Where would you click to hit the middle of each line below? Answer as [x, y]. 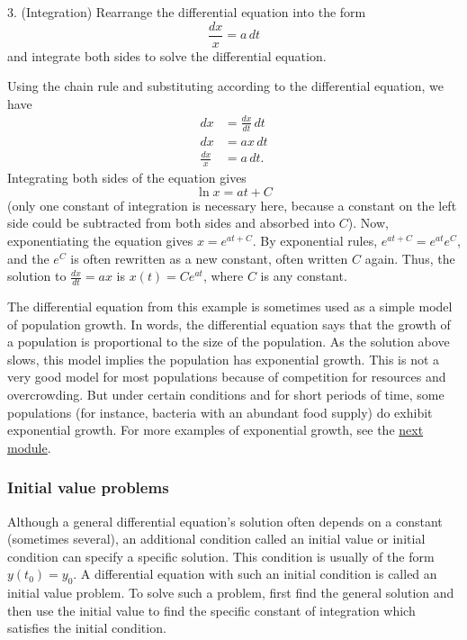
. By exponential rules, [315, 240]
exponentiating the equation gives [100, 240]
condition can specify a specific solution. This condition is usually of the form [221, 556]
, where [223, 276]
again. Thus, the [410, 258]
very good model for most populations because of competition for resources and [227, 377]
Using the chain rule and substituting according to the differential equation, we [225, 86]
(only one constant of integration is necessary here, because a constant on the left [232, 205]
